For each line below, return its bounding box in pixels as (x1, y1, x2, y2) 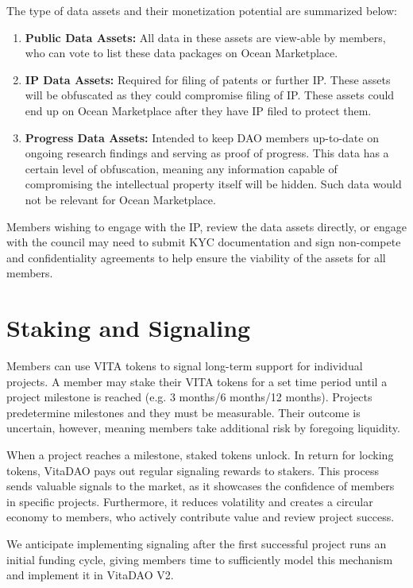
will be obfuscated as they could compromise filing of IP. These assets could (25, 87, 395, 103)
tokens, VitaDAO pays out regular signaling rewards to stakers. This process (6, 462, 379, 478)
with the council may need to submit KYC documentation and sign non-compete (6, 234, 401, 250)
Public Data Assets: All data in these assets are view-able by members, (25, 29, 386, 45)
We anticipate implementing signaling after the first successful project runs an (6, 535, 387, 551)
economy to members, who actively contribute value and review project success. (6, 509, 395, 525)
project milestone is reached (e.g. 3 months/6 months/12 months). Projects (6, 389, 372, 405)
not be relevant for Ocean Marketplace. (25, 191, 216, 207)
